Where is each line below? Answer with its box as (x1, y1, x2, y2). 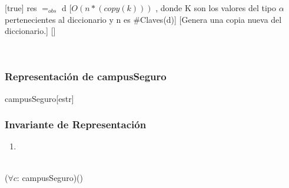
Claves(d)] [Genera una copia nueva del (140, 13, 282, 25)
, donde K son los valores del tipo (155, 2, 277, 13)
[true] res (5, 2, 37, 13)
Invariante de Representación (5, 117, 147, 132)
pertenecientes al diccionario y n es (5, 13, 131, 25)
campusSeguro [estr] (5, 92, 74, 104)
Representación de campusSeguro (5, 69, 167, 84)
